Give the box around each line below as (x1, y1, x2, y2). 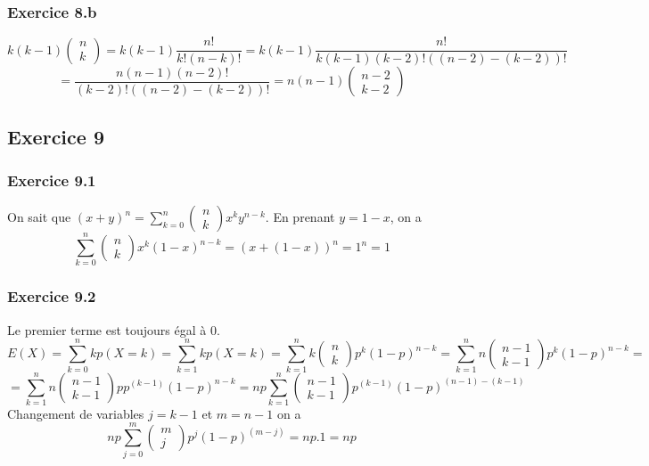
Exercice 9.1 (7, 168, 96, 191)
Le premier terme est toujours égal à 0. (7, 320, 220, 339)
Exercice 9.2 (7, 285, 96, 307)
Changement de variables (7, 404, 144, 422)
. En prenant (265, 208, 335, 226)
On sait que (7, 208, 71, 226)
